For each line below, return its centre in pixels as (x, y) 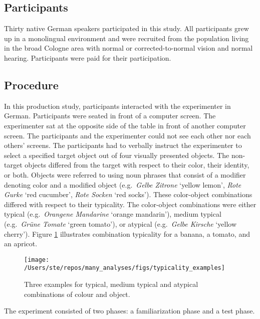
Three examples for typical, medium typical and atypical (111, 284)
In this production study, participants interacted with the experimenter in (117, 106)
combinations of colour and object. (77, 294)
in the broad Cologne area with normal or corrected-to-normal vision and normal (128, 48)
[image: (37, 260)
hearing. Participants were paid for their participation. (88, 57)
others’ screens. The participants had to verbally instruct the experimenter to (123, 145)
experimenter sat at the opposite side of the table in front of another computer (125, 125)
